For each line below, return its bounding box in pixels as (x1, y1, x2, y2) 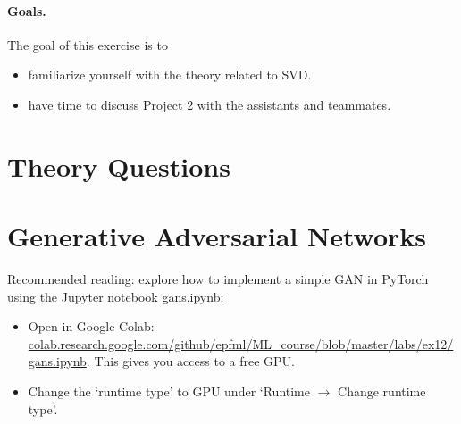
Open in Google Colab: (28, 317, 155, 336)
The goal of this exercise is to (7, 35, 168, 54)
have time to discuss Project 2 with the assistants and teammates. (28, 95, 391, 113)
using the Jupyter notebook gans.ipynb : (7, 287, 224, 305)
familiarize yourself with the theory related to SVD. (28, 65, 312, 84)
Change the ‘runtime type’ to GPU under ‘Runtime (28, 382, 310, 401)
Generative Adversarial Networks (7, 218, 427, 254)
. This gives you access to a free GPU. (86, 352, 295, 370)
